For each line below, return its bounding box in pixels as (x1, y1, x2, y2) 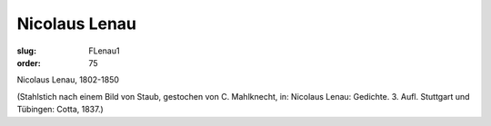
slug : (16, 45, 36, 56)
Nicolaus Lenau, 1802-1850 (16, 74, 120, 85)
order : (16, 57, 41, 68)
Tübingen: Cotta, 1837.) (16, 104, 104, 115)
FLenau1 (88, 45, 120, 56)
